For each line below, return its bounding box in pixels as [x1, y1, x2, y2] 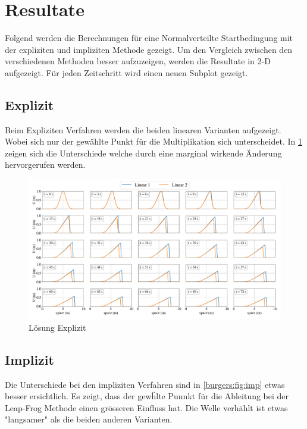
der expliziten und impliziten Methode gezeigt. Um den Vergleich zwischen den [5, 43, 293, 55]
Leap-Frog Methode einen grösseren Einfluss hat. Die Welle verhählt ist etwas [5, 401, 288, 414]
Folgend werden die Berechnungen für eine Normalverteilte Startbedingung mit [5, 32, 293, 44]
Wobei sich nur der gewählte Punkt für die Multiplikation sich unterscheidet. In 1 [5, 135, 302, 148]
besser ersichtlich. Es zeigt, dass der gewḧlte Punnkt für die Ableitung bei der [5, 390, 289, 402]
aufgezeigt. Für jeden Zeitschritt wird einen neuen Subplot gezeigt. [5, 66, 248, 79]
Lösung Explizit [29, 321, 86, 333]
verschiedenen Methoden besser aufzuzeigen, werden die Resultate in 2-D [5, 55, 271, 67]
